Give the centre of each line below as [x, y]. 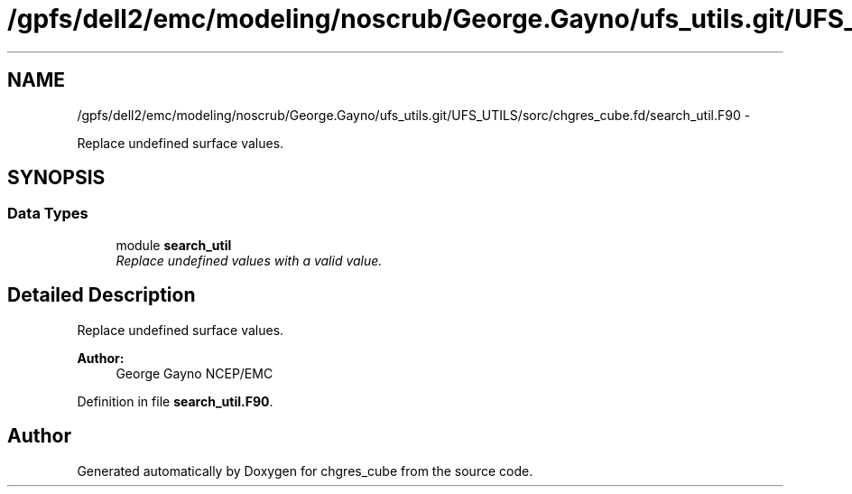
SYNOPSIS [56, 178]
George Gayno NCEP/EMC [194, 373]
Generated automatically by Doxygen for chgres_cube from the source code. [305, 471]
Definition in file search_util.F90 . [175, 401]
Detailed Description [102, 295]
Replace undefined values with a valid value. [249, 260]
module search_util [174, 245]
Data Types [48, 214]
